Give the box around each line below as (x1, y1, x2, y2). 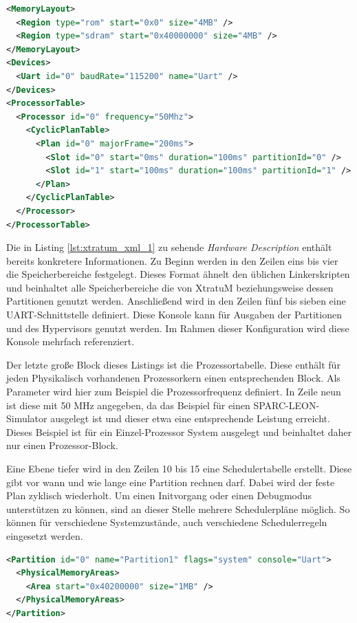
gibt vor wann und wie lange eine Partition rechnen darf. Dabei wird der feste (6, 474, 335, 489)
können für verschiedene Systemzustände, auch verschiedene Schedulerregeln (6, 515, 327, 529)
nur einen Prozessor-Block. (6, 438, 118, 452)
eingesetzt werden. (6, 528, 83, 543)
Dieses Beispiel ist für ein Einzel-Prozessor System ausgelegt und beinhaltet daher (6, 424, 352, 439)
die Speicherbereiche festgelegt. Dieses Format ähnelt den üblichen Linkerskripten (6, 267, 350, 281)
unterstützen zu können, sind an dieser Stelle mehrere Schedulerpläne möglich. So (6, 501, 350, 516)
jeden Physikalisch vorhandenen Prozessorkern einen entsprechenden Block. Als (6, 371, 340, 385)
